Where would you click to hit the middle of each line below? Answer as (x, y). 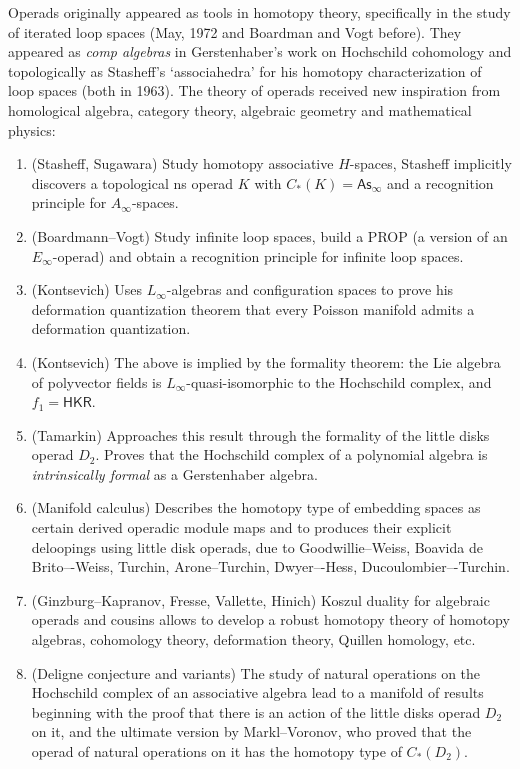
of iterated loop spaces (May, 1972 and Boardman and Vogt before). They (235, 31)
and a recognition (440, 182)
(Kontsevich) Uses (87, 289)
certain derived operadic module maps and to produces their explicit (241, 527)
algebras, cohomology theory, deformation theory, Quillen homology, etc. (253, 639)
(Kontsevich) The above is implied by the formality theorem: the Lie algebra (266, 361)
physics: (32, 129)
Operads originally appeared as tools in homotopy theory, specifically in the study (259, 12)
